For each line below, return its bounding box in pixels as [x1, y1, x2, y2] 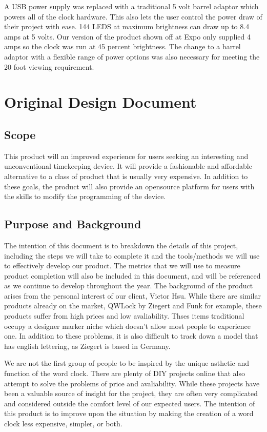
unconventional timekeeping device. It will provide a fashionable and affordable [4, 161, 252, 171]
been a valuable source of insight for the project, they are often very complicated [4, 388, 258, 399]
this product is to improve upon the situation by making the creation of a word [4, 408, 254, 419]
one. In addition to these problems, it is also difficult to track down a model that [4, 330, 258, 341]
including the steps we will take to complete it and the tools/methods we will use [4, 250, 260, 261]
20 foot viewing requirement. [4, 61, 94, 72]
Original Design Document [4, 91, 197, 112]
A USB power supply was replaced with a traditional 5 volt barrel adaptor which [4, 1, 259, 11]
